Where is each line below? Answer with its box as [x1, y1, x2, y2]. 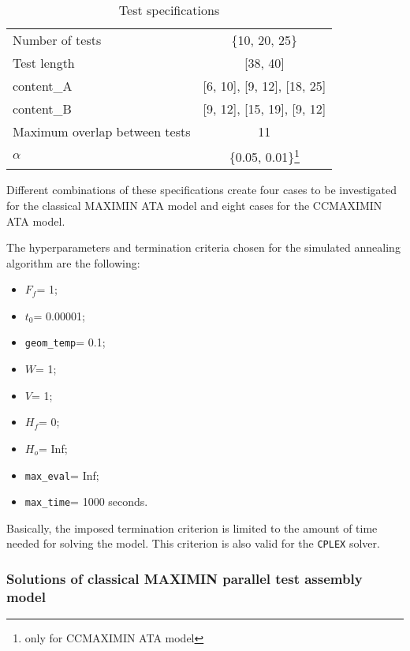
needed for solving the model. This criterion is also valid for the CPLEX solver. [6, 535, 380, 552]
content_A [13, 77, 73, 95]
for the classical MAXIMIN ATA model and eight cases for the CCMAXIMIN [6, 196, 382, 213]
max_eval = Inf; [24, 466, 99, 483]
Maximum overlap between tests [13, 122, 191, 140]
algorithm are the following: [6, 254, 140, 271]
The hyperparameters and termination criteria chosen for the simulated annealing [6, 239, 401, 256]
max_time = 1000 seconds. [24, 493, 148, 510]
